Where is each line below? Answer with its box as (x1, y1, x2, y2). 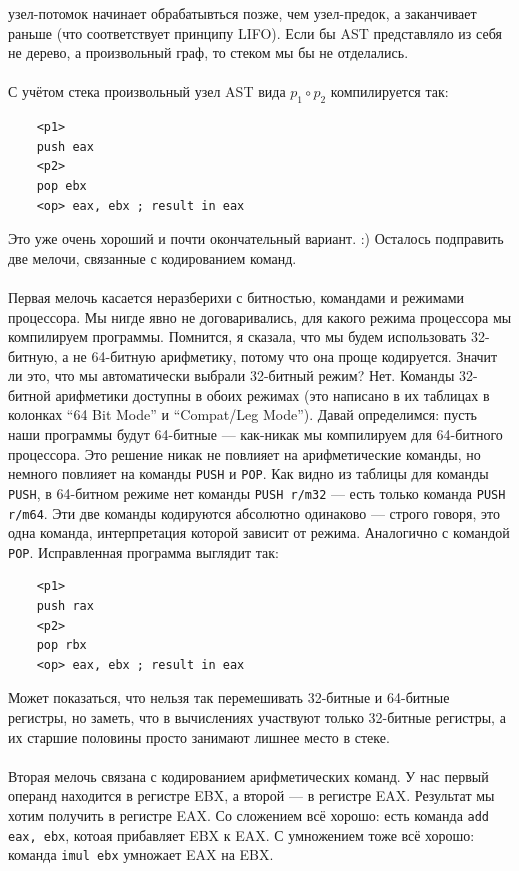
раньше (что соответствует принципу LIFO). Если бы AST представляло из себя (8, 22, 502, 43)
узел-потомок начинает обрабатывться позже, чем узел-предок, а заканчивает (8, 3, 477, 23)
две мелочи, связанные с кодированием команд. (8, 247, 297, 268)
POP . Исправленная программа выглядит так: (8, 541, 280, 562)
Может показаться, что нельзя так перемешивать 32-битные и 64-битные (8, 687, 450, 708)
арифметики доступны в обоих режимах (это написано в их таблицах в (55, 384, 490, 405)
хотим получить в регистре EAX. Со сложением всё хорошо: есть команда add (8, 805, 490, 826)
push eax (36, 139, 94, 154)
